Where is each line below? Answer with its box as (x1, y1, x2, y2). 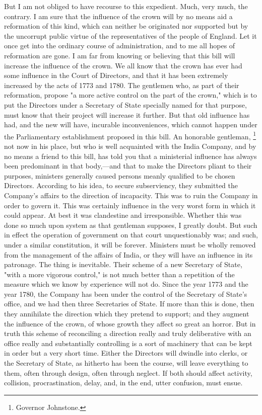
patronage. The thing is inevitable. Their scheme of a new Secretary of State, (4, 259, 242, 270)
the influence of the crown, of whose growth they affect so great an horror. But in (4, 318, 256, 328)
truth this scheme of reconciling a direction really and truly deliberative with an (4, 328, 251, 339)
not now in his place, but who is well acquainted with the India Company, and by (4, 140, 256, 151)
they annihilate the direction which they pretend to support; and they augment (4, 308, 249, 319)
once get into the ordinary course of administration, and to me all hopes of (4, 40, 235, 51)
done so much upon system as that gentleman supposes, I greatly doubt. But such (4, 219, 257, 230)
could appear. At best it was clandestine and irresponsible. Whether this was (4, 210, 242, 220)
